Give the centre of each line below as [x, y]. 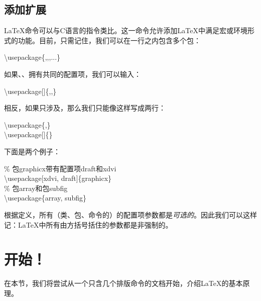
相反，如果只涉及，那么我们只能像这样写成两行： [85, 108]
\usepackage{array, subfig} [45, 198]
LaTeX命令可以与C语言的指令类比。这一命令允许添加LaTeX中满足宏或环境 [126, 30]
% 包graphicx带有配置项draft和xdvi [60, 168]
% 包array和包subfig [36, 188]
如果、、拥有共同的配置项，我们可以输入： [73, 74]
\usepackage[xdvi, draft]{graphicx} [58, 178]
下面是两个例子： [32, 151]
